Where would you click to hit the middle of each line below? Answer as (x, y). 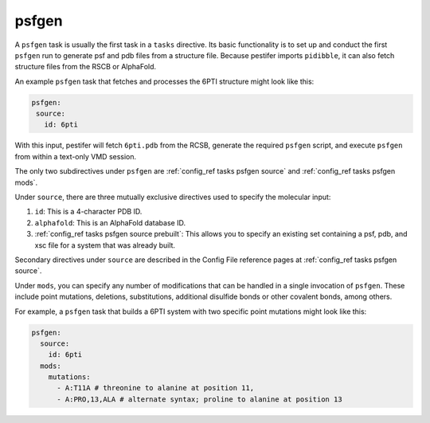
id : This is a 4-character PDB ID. (88, 212)
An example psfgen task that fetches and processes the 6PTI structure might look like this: (164, 81)
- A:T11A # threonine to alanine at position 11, (156, 388)
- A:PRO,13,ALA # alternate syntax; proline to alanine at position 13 (199, 399)
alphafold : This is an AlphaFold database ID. (110, 222)
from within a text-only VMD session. (76, 156)
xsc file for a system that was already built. (105, 245)
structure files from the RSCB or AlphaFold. (86, 67)
